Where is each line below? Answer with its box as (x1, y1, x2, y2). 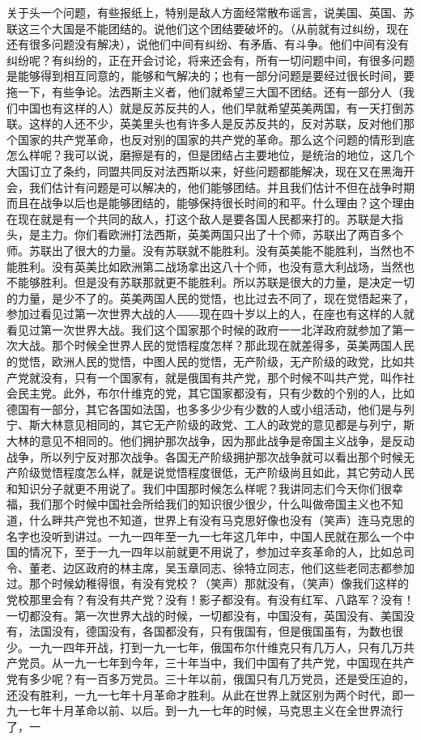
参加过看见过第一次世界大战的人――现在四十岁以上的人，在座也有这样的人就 (6, 305, 415, 322)
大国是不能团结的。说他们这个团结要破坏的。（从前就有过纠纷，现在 (51, 19, 409, 36)
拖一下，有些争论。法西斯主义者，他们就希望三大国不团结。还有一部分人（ (6, 83, 403, 100)
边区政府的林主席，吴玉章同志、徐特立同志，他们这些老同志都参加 (62, 559, 415, 576)
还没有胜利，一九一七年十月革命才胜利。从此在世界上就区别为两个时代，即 (6, 686, 403, 703)
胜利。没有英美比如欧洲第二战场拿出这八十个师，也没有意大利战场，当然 (17, 257, 403, 274)
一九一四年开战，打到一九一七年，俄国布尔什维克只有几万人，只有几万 (28, 638, 403, 655)
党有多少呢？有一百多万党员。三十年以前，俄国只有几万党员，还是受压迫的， (6, 670, 415, 687)
